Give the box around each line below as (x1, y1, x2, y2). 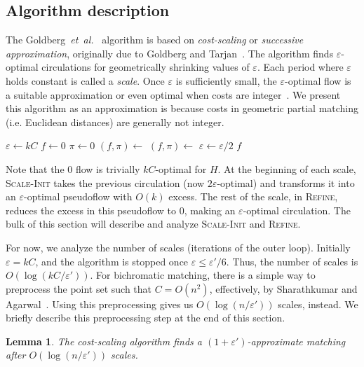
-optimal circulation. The (243, 202, 351, 217)
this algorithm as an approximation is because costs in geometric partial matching (6, 101, 359, 116)
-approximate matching (247, 333, 346, 348)
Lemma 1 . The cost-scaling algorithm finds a (6, 333, 202, 348)
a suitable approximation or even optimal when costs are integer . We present (6, 87, 341, 102)
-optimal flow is (284, 73, 351, 88)
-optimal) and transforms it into (217, 175, 355, 190)
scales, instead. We (278, 296, 358, 311)
